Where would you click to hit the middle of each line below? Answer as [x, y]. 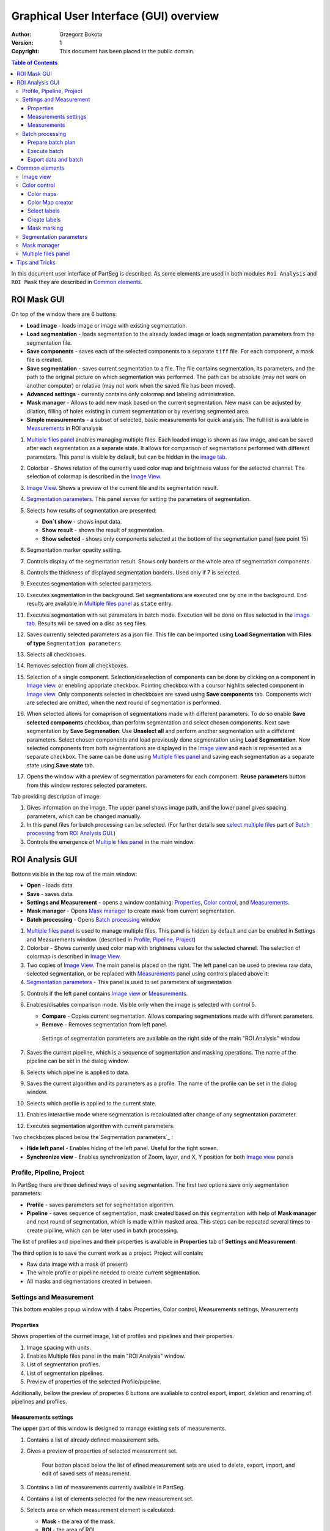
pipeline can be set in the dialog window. [78, 1061]
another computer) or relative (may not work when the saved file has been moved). [131, 385]
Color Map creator [50, 202]
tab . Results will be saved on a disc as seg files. [87, 623]
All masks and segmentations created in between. [90, 1281]
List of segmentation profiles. [64, 1364]
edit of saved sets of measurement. [86, 1473]
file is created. [45, 360]
